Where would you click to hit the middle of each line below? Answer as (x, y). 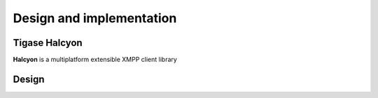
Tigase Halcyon (48, 43)
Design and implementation (95, 18)
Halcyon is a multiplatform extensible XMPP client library (95, 60)
